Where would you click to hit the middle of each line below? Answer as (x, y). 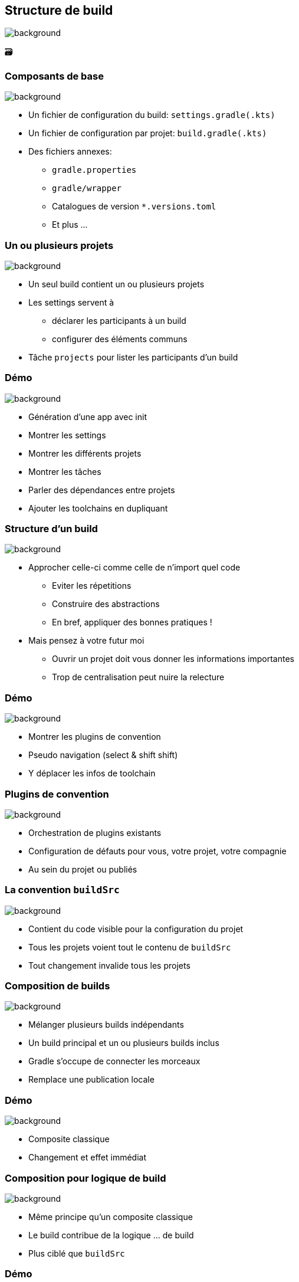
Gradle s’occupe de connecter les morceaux (114, 1061)
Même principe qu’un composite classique (111, 1217)
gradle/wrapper (87, 188)
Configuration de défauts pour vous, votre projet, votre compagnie (157, 851)
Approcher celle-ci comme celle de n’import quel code (134, 568)
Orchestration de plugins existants (95, 832)
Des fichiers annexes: (70, 152)
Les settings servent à (71, 302)
